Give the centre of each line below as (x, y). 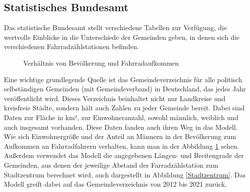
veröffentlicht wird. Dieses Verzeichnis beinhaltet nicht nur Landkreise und (115, 98)
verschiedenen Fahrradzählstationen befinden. (72, 46)
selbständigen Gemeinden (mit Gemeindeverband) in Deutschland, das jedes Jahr (125, 89)
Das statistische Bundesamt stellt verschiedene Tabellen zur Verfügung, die (116, 27)
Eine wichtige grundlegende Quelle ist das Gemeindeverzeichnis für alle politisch (123, 79)
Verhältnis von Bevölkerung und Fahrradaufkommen (101, 62)
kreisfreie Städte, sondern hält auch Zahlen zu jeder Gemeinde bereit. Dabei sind (124, 108)
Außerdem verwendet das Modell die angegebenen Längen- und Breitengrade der (124, 155)
